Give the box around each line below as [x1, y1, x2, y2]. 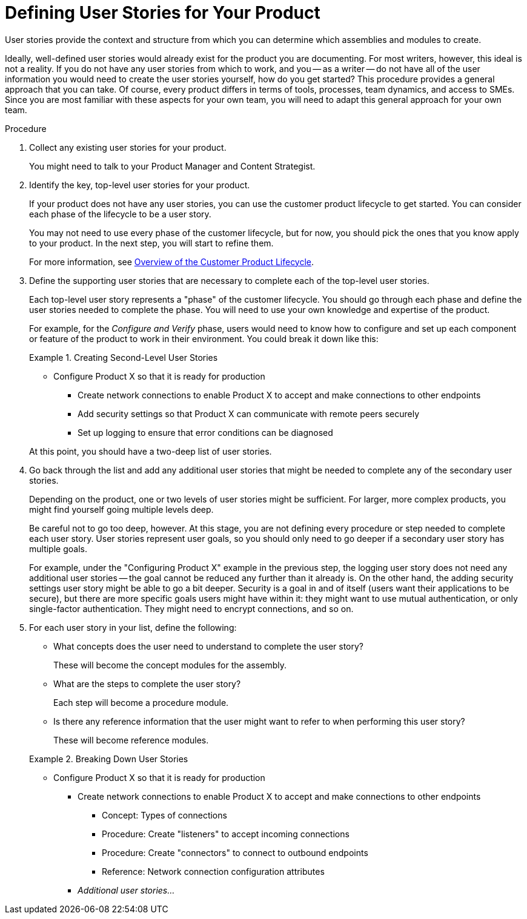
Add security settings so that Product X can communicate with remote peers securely [78, 408, 419, 419]
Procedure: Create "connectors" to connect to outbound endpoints [102, 847, 368, 858]
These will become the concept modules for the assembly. [53, 659, 287, 670]
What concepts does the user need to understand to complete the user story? [53, 641, 364, 651]
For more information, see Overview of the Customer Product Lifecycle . [29, 256, 314, 267]
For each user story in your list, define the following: [29, 622, 237, 633]
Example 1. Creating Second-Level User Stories [29, 352, 218, 363]
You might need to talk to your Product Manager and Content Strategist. [29, 160, 316, 171]
